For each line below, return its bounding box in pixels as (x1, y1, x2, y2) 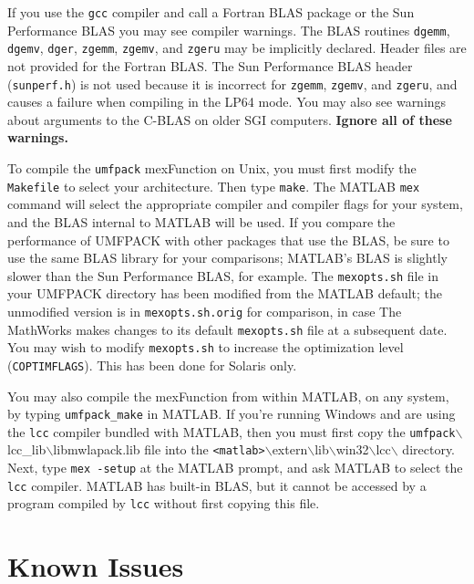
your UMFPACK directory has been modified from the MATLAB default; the (7, 284, 443, 303)
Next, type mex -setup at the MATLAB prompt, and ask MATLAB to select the (7, 458, 463, 477)
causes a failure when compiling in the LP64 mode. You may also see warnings (7, 92, 447, 111)
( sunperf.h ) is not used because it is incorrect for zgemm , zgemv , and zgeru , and (7, 74, 458, 93)
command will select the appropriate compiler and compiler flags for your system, (7, 194, 463, 214)
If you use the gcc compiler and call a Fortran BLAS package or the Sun (7, 3, 415, 21)
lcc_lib (7, 440, 46, 459)
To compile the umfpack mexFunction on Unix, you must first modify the (7, 159, 417, 177)
